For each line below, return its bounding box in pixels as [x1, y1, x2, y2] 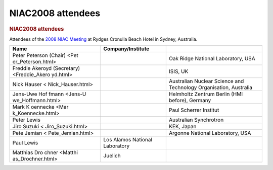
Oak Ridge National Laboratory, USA [168, 55, 255, 62]
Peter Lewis [12, 116, 40, 123]
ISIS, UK [168, 68, 189, 75]
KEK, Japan [168, 123, 197, 130]
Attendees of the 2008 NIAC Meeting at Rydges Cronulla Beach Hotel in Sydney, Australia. [9, 36, 198, 42]
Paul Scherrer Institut [168, 107, 219, 114]
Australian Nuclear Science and [168, 78, 244, 85]
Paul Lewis [12, 139, 38, 146]
